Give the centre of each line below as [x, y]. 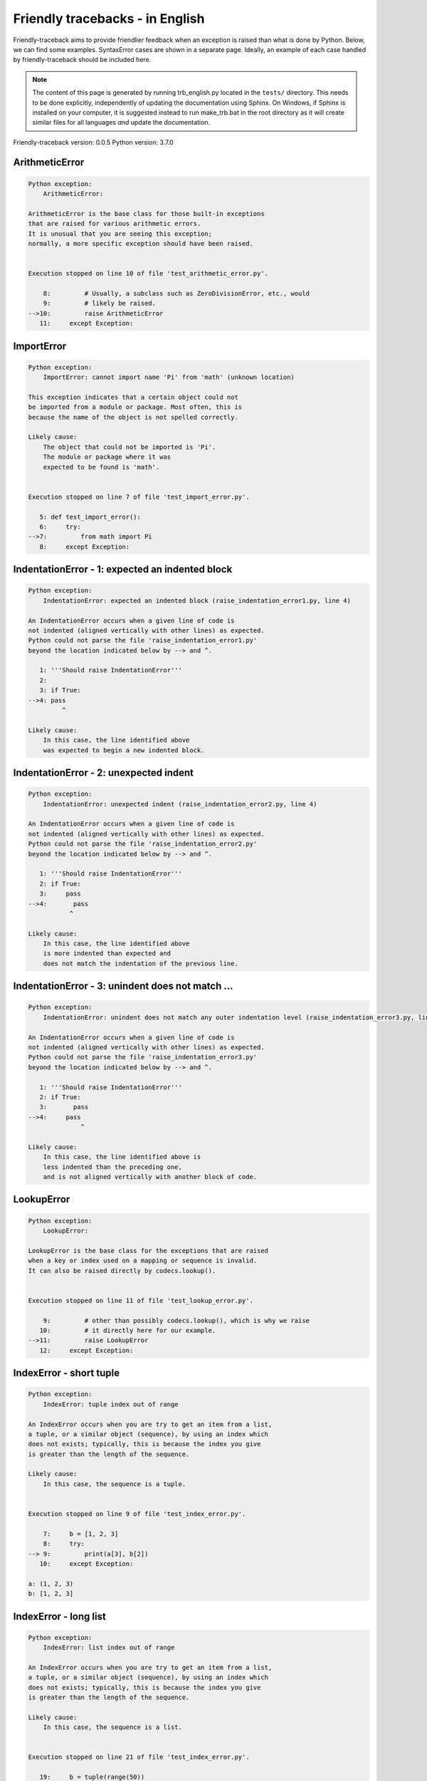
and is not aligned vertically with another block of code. [150, 1177]
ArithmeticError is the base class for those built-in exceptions [146, 213]
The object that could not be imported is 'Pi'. [130, 447]
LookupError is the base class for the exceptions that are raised [148, 1251]
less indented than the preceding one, [113, 1167]
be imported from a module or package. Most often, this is [135, 407]
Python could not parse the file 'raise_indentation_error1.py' [143, 640]
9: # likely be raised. [100, 303]
